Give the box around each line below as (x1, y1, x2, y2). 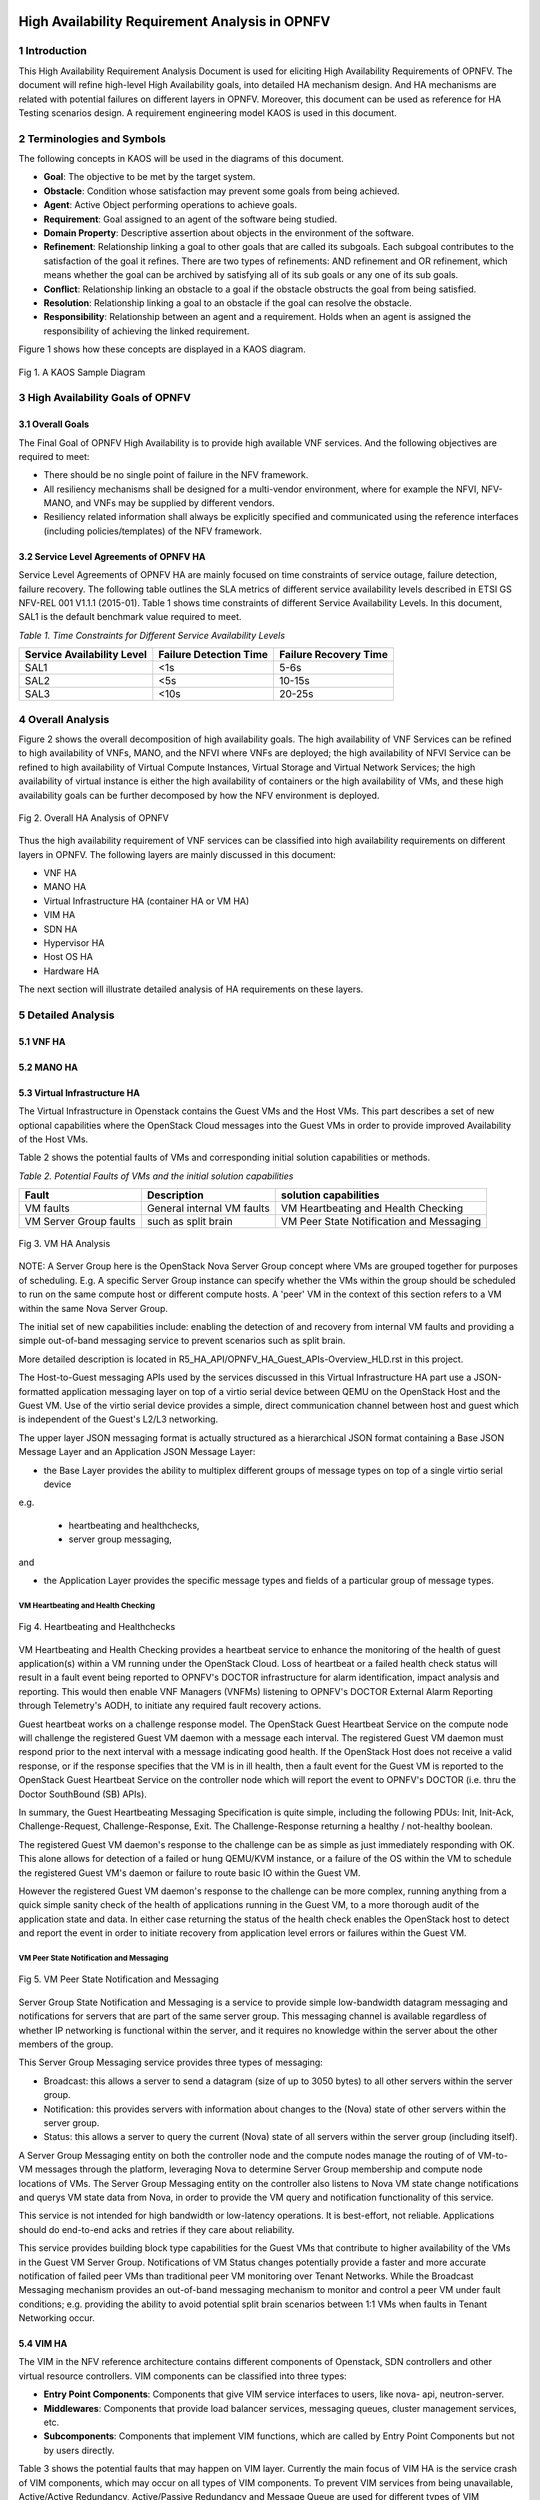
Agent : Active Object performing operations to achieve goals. (43, 199, 298, 211)
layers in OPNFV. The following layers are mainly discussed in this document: (18, 848, 337, 860)
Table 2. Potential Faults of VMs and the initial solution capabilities (18, 1170, 294, 1182)
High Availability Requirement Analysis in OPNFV (18, 13, 331, 30)
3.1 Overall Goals (18, 418, 90, 430)
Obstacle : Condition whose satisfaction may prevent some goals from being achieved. (43, 185, 400, 197)
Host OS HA (43, 951, 94, 963)
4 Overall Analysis (18, 712, 110, 726)
